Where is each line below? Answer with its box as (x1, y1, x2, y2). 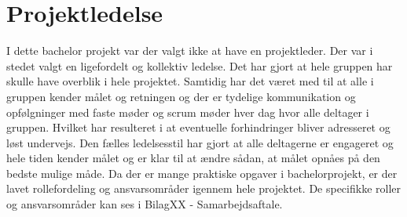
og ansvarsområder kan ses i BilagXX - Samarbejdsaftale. (6, 196, 283, 212)
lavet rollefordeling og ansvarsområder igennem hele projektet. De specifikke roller (6, 180, 401, 197)
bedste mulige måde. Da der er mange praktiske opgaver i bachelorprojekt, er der (6, 165, 398, 181)
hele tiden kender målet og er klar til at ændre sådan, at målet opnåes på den (6, 150, 380, 166)
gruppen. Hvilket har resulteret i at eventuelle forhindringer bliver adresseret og (6, 119, 390, 136)
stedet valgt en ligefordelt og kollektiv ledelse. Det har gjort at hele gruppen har (6, 57, 393, 74)
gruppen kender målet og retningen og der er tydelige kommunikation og (6, 88, 356, 104)
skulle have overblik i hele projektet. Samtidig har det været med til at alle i (6, 73, 374, 89)
